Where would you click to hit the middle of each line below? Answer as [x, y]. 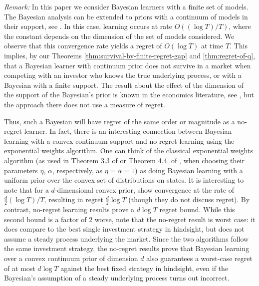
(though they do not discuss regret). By [189, 199]
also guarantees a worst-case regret [199, 258]
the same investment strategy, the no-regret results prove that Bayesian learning [127, 248]
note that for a [26, 189]
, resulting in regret [74, 199]
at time [212, 46]
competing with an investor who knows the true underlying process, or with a [123, 75]
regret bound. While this [197, 209]
